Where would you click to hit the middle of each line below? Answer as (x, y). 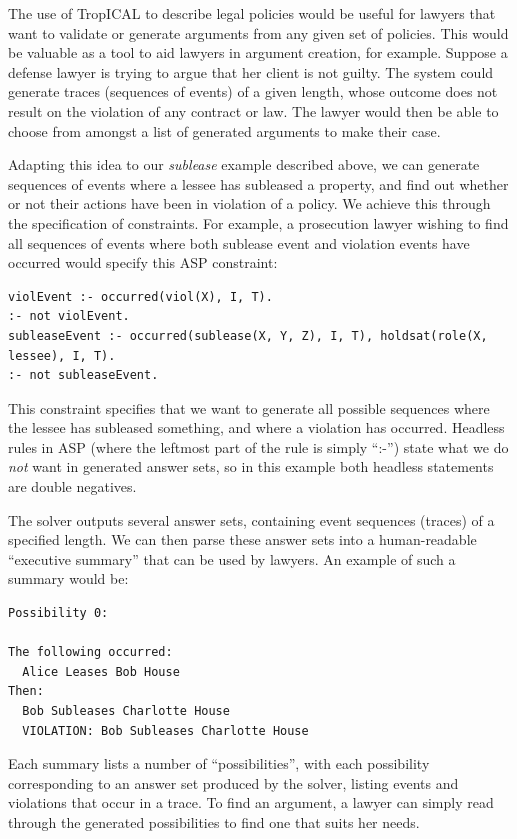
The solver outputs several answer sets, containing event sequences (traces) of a (251, 519)
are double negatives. (72, 486)
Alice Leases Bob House (101, 671)
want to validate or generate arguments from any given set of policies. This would (258, 32)
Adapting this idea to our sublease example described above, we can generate (244, 164)
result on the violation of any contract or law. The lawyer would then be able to (253, 110)
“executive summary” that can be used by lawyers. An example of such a (232, 558)
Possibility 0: (58, 613)
